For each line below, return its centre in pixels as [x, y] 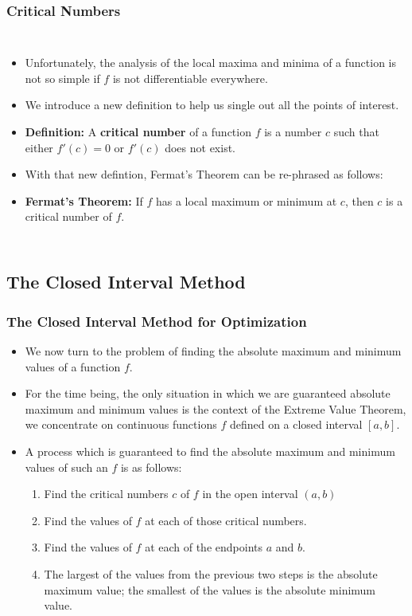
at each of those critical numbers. [226, 520]
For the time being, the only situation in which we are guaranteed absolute [208, 393]
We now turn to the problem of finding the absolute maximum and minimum [213, 350]
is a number [293, 131]
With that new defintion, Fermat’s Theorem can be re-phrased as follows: [204, 174]
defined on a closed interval [296, 424]
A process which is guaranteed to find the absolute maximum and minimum [210, 451]
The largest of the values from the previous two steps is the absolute [211, 573]
